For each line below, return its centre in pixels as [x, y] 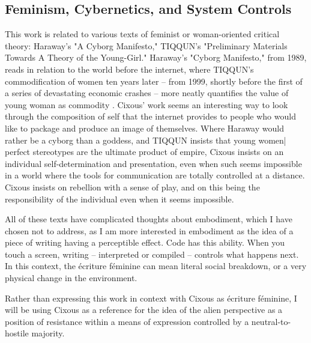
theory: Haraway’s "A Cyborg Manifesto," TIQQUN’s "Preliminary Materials [146, 45]
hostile [17, 333]
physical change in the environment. [71, 278]
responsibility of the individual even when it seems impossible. [119, 199]
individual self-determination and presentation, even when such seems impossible [153, 163]
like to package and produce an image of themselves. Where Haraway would [144, 128]
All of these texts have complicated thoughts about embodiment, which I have [149, 219]
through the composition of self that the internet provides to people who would [150, 116]
